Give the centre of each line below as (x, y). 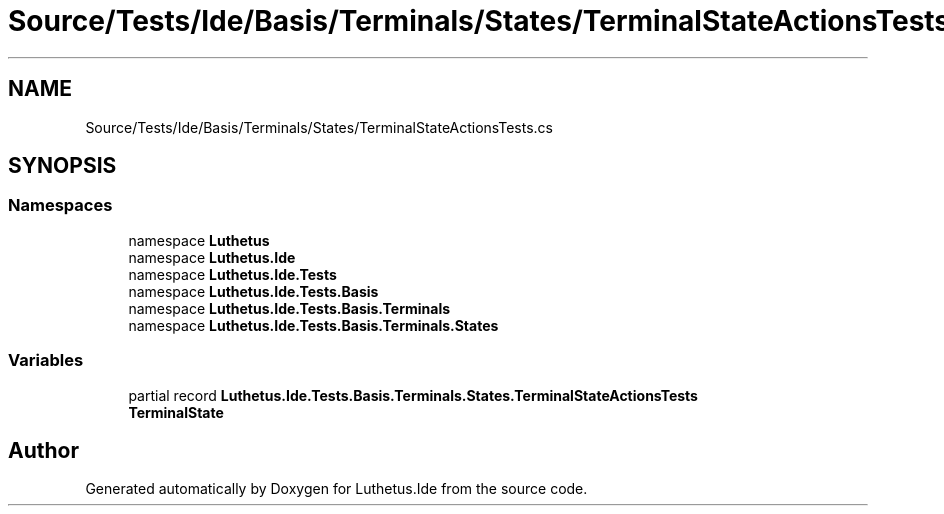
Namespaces (60, 205)
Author (43, 450)
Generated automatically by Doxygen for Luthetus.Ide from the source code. (336, 489)
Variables (46, 360)
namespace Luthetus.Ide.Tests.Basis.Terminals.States (313, 325)
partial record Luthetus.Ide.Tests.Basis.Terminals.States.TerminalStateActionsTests (413, 395)
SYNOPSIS (62, 166)
